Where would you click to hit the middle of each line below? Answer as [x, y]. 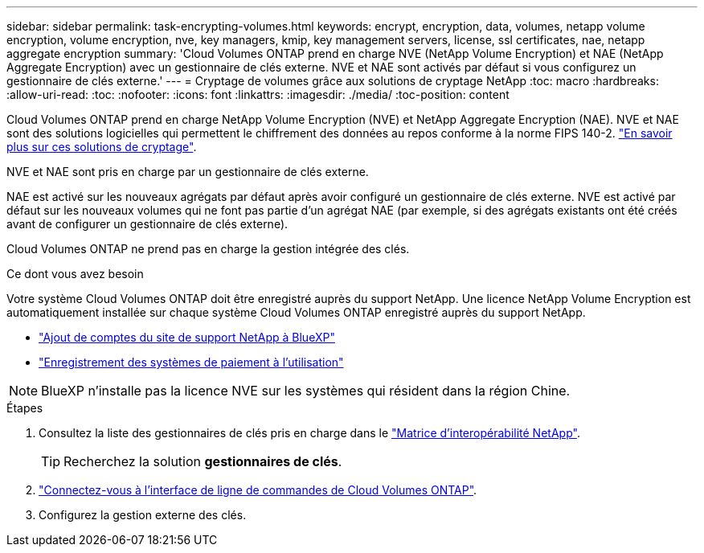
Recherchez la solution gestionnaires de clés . [203, 461]
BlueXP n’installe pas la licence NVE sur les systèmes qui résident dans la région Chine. [306, 391]
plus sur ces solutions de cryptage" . [102, 147]
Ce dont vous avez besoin [75, 274]
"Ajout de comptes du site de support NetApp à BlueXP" [187, 337]
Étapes [25, 408]
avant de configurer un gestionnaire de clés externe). [147, 224]
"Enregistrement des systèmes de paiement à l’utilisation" [191, 362]
